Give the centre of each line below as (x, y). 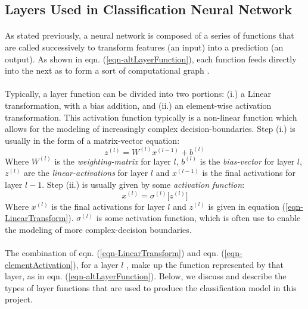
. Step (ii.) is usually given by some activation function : (143, 184)
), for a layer (96, 264)
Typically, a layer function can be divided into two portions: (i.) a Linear (138, 94)
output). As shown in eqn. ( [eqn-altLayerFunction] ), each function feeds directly (151, 59)
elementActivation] (39, 264)
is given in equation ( (247, 206)
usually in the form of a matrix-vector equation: (92, 140)
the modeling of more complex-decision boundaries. (98, 229)
